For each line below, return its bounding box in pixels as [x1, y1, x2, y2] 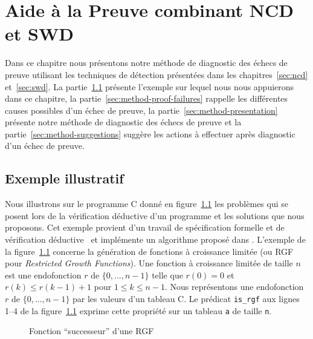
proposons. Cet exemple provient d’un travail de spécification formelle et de [5, 221, 285, 234]
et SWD [5, 21, 74, 46]
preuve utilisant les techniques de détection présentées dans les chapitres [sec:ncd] [5, 68, 308, 81]
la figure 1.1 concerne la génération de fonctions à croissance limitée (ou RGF [5, 245, 294, 257]
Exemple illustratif [5, 169, 124, 188]
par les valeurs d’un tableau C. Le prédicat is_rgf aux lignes [73, 292, 300, 305]
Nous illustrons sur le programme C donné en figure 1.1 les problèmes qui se [5, 197, 288, 210]
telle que [152, 268, 183, 281]
